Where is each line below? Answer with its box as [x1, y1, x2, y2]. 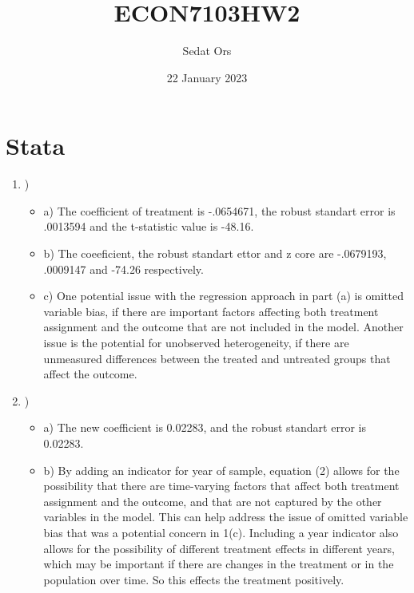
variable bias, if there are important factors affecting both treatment [43, 302, 379, 319]
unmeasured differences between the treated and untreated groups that [43, 350, 391, 366]
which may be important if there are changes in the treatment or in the [43, 555, 394, 572]
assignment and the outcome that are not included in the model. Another [43, 318, 404, 335]
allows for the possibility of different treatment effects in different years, [43, 540, 395, 556]
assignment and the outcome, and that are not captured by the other [43, 492, 382, 509]
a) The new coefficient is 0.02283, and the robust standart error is [43, 419, 366, 436]
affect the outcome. [43, 366, 137, 382]
